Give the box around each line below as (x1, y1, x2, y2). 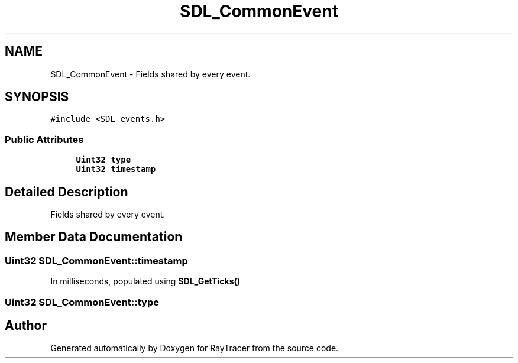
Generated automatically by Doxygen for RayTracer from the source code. (50, 343, 339, 354)
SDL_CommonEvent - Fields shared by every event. (50, 69, 251, 79)
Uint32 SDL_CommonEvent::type (5, 296, 160, 308)
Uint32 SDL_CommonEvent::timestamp (5, 254, 188, 267)
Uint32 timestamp (76, 164, 156, 174)
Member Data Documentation (5, 229, 183, 245)
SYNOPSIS (5, 89, 69, 105)
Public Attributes (5, 133, 84, 145)
